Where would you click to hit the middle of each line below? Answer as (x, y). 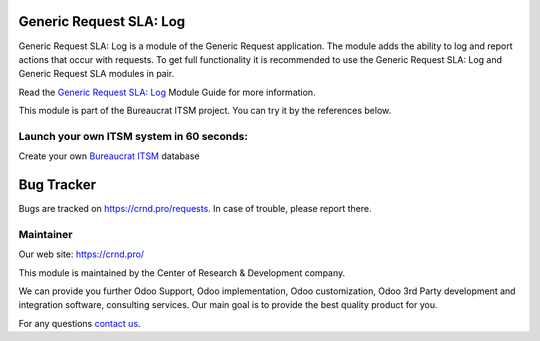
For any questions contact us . (79, 323)
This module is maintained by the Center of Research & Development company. (182, 272)
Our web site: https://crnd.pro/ (81, 254)
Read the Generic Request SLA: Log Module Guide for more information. (167, 92)
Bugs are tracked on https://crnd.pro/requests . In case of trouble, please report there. (195, 209)
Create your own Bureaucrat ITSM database (109, 156)
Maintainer (45, 234)
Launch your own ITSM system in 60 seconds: (133, 136)
